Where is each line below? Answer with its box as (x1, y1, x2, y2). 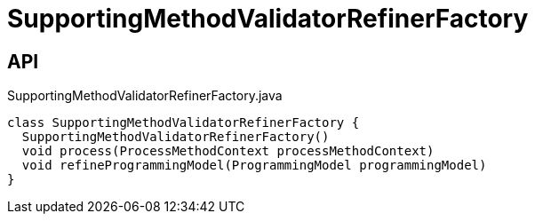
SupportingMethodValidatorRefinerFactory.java (7, 88, 283, 104)
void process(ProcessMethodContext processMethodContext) (21, 144, 435, 159)
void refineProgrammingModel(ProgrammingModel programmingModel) (21, 158, 487, 173)
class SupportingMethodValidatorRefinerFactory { (7, 115, 360, 130)
